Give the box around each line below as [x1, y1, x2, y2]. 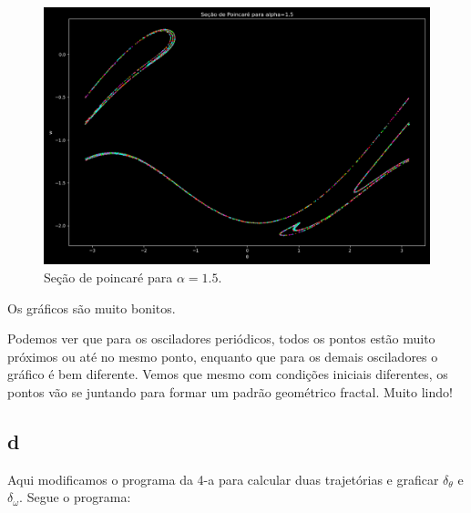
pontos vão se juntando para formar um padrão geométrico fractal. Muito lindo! [7, 382, 453, 401]
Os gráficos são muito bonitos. [7, 298, 176, 317]
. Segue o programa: [19, 487, 131, 507]
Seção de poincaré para [44, 267, 173, 286]
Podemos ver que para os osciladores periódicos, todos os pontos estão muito [7, 329, 435, 348]
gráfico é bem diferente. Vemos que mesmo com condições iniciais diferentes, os [7, 364, 448, 384]
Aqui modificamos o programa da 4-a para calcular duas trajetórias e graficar [7, 469, 439, 488]
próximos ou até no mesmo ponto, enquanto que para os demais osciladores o [7, 346, 438, 365]
